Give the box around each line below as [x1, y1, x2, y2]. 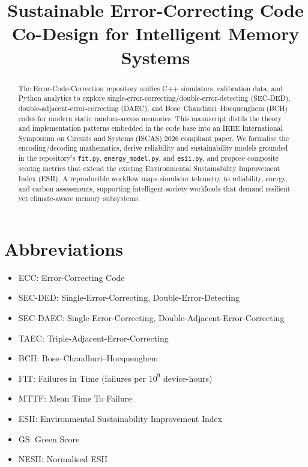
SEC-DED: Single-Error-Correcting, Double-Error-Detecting [18, 291, 240, 304]
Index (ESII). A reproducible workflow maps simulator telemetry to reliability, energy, [18, 173, 288, 183]
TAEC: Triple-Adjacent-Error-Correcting [18, 331, 169, 344]
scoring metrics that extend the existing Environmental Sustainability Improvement [18, 163, 280, 173]
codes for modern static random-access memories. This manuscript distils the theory [18, 113, 282, 123]
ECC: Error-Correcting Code [18, 271, 125, 283]
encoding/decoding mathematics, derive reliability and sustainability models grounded [18, 143, 288, 153]
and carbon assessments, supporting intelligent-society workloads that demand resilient [18, 183, 291, 193]
